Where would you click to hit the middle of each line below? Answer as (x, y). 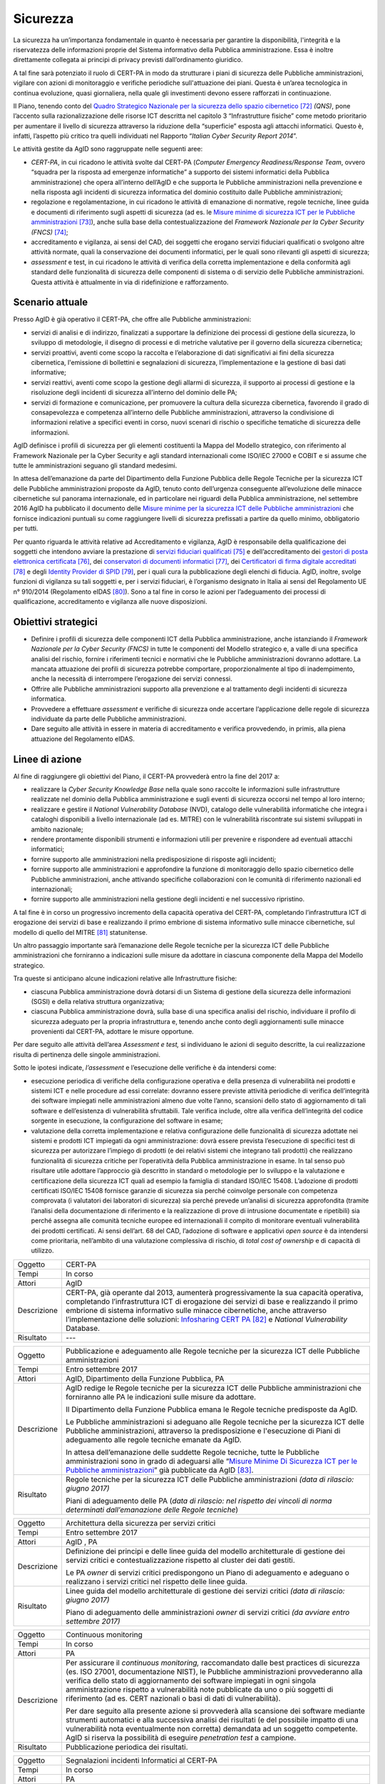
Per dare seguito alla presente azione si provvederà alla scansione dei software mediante (215, 1710)
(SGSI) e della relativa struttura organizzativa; (98, 1001)
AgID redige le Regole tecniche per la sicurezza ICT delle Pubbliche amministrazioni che (213, 1388)
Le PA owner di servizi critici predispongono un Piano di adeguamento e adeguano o (207, 1572)
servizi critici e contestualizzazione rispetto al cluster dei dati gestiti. (180, 1560)
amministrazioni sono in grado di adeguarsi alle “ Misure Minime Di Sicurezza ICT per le (211, 1461)
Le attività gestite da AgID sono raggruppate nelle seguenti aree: (108, 149)
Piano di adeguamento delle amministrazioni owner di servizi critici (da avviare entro (207, 1612)
